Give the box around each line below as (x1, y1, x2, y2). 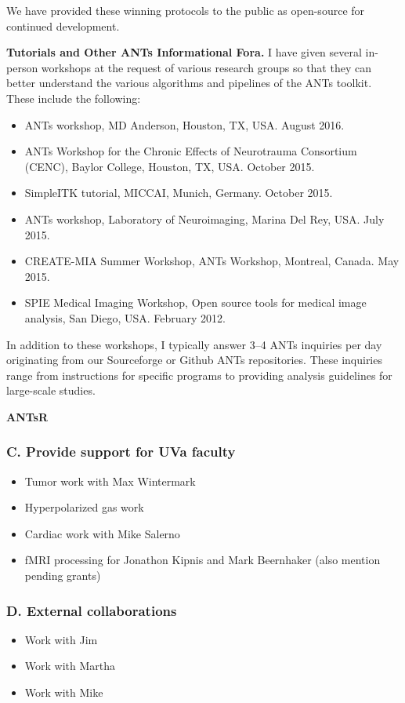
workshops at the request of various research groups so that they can (41, 59, 371, 75)
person (6, 59, 38, 75)
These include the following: (6, 89, 141, 106)
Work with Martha (24, 657, 116, 674)
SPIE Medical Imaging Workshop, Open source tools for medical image (24, 294, 367, 311)
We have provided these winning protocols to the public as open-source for (6, 2, 365, 18)
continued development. (6, 17, 120, 34)
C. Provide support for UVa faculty (6, 442, 236, 461)
